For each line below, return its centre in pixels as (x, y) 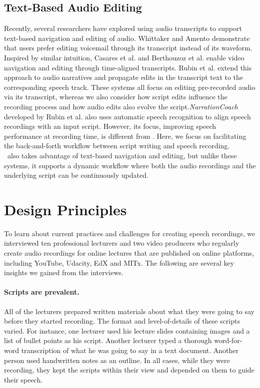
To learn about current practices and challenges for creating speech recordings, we (130, 233)
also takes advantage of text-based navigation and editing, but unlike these (122, 155)
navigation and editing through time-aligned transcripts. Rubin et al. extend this (128, 67)
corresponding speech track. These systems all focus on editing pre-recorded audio (130, 87)
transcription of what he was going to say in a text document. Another (130, 350)
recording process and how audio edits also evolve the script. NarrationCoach (121, 106)
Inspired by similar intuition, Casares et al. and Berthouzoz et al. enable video (124, 57)
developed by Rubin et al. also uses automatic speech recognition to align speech (127, 116)
